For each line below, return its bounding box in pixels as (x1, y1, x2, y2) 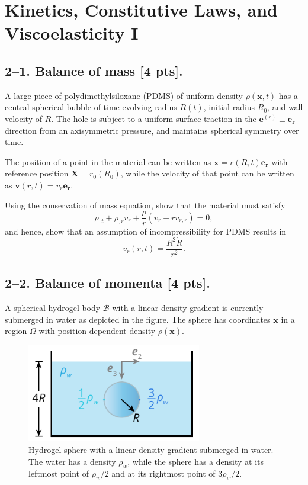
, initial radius (203, 101, 255, 113)
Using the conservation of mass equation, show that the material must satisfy (5, 198, 285, 211)
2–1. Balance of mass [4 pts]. (5, 61, 183, 79)
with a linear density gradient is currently (112, 301, 264, 314)
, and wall (267, 101, 303, 113)
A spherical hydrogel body (5, 301, 101, 314)
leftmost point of (28, 467, 89, 480)
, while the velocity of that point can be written (120, 167, 294, 179)
